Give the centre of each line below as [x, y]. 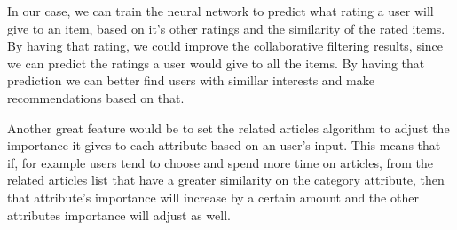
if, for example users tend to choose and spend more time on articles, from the [221, 162]
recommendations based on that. [96, 97]
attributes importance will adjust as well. [119, 214]
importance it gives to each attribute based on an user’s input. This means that [224, 145]
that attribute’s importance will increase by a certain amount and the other [213, 197]
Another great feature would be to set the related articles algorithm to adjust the [228, 127]
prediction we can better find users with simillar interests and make [191, 80]
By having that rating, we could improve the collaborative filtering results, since [225, 46]
